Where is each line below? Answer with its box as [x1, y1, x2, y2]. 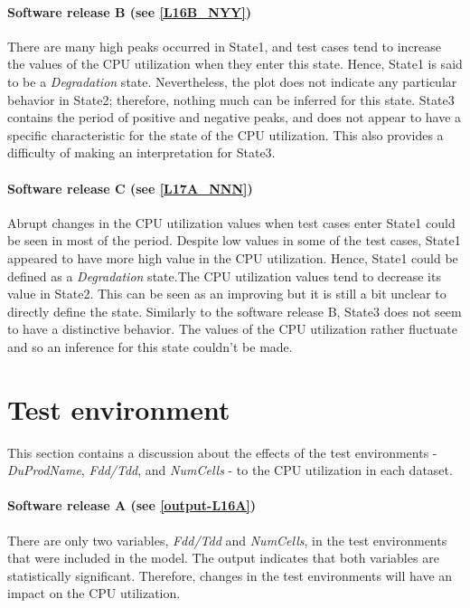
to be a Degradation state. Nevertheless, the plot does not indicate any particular [7, 71, 457, 90]
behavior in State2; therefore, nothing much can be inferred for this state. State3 [7, 90, 455, 109]
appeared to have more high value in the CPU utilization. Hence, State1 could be [7, 248, 458, 267]
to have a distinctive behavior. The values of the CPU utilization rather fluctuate [7, 319, 457, 338]
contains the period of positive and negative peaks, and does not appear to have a [7, 108, 462, 127]
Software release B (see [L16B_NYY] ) [7, 2, 251, 21]
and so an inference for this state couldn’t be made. [7, 337, 293, 356]
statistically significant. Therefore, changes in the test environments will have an [7, 565, 453, 584]
